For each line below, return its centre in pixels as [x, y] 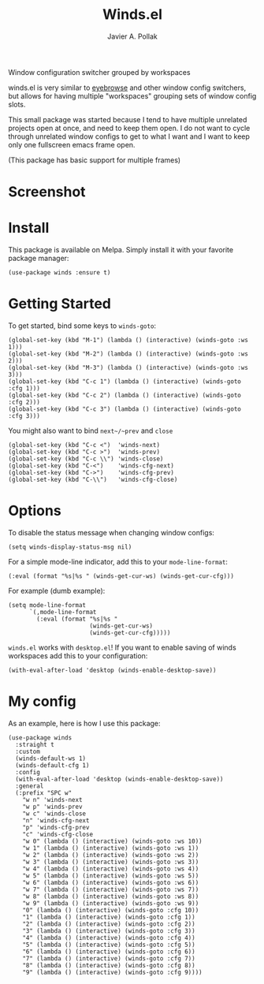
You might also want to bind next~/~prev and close [91, 430]
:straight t [35, 744]
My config [42, 701]
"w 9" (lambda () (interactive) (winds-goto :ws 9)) [111, 903]
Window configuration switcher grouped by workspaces [99, 72]
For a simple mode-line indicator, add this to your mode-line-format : [118, 561]
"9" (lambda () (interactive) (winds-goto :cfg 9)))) [112, 972]
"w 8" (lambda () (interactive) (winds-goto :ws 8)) [111, 896]
